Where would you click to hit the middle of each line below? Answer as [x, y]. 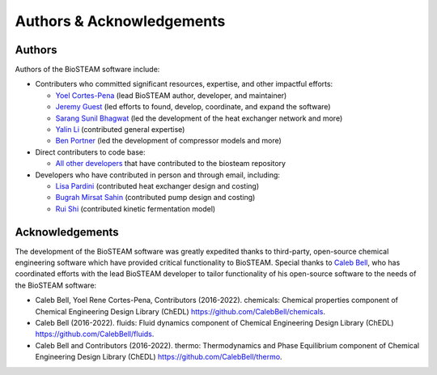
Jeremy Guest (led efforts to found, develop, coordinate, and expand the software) [193, 107]
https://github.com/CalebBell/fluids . [95, 334]
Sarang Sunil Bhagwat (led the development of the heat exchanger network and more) [199, 118]
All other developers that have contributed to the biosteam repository [171, 164]
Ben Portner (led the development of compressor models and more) [169, 141]
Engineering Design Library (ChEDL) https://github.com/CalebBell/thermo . [159, 357]
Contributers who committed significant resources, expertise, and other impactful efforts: [184, 84]
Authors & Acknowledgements [120, 21]
